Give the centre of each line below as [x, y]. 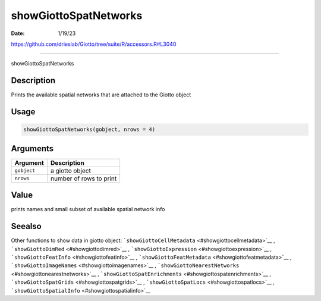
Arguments [32, 148]
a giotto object [71, 171]
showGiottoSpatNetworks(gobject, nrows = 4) [89, 130]
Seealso [26, 226]
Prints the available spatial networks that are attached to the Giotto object [101, 95]
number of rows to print [84, 178]
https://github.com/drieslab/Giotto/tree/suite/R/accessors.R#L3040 [94, 44]
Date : [18, 33]
